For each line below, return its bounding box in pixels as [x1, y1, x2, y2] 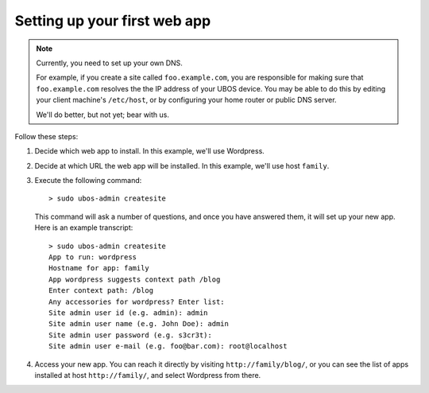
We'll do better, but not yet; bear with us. [36, 110, 170, 119]
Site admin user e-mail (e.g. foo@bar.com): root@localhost [48, 342, 288, 351]
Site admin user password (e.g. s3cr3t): [48, 330, 212, 340]
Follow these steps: [14, 131, 79, 141]
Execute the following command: [34, 176, 142, 185]
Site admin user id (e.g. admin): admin [48, 308, 208, 317]
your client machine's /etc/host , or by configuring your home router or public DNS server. [36, 95, 337, 105]
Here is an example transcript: [34, 223, 133, 232]
